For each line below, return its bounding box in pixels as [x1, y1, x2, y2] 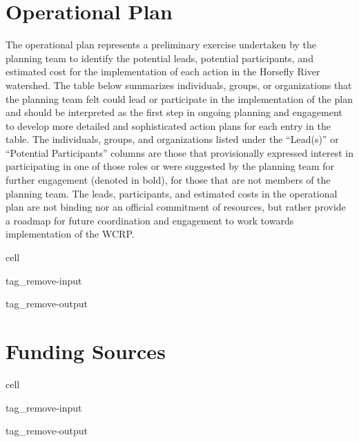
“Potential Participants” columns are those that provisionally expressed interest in [6, 145, 353, 160]
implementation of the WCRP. [6, 227, 135, 241]
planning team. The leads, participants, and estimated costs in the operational [6, 186, 338, 200]
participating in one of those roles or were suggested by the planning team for [6, 159, 335, 173]
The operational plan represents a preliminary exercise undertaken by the [6, 37, 317, 52]
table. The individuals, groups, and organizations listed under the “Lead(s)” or [6, 132, 339, 146]
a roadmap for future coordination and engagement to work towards [6, 213, 294, 227]
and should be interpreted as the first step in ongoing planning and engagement [6, 105, 342, 119]
